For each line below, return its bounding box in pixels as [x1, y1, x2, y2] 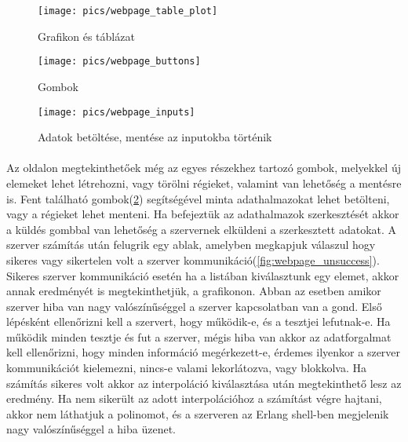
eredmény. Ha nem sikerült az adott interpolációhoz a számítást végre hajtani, [6, 390, 382, 407]
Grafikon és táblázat [38, 27, 135, 44]
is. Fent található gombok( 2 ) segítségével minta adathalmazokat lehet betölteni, [6, 190, 390, 206]
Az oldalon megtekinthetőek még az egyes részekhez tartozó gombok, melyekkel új [6, 159, 401, 176]
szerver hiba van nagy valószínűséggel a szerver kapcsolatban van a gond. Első [6, 298, 382, 314]
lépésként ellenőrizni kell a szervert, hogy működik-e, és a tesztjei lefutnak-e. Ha [6, 313, 391, 330]
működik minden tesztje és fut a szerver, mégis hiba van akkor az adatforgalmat [6, 328, 392, 345]
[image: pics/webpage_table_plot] [38, 5, 218, 16]
